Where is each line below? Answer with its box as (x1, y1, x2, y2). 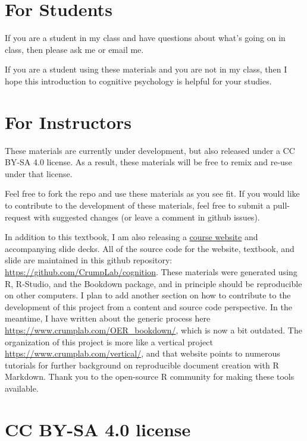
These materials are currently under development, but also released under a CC (5, 144, 295, 156)
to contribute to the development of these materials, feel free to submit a (5, 199, 271, 211)
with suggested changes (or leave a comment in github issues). (33, 210, 260, 223)
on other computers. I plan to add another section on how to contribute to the (5, 289, 291, 301)
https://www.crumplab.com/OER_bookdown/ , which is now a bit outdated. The (5, 323, 302, 336)
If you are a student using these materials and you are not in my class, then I (5, 63, 287, 75)
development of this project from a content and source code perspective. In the (5, 300, 292, 313)
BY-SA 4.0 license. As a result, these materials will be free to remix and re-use (5, 156, 292, 168)
